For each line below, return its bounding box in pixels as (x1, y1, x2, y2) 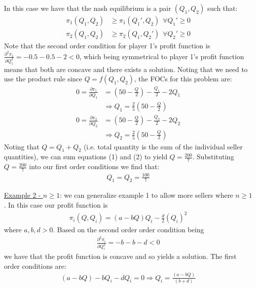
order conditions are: (4, 260, 67, 271)
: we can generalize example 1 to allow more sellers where (60, 190, 233, 200)
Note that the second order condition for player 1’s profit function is (4, 40, 211, 51)
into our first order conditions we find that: (29, 161, 160, 172)
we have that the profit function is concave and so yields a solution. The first (4, 251, 237, 261)
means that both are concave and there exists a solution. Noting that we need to (4, 64, 248, 74)
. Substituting (192, 151, 234, 162)
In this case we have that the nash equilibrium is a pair (4, 3, 171, 13)
